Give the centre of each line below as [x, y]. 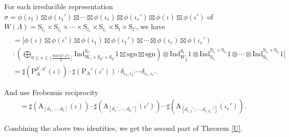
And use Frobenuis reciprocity [51, 92]
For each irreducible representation [59, 6]
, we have [150, 26]
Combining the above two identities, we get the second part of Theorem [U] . [124, 128]
